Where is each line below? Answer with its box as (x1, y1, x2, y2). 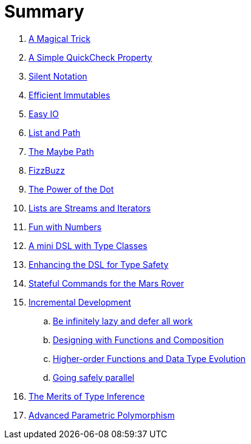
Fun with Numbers (28, 221, 102, 232)
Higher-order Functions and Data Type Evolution (53, 353, 246, 364)
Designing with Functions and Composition (53, 334, 224, 345)
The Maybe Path (28, 146, 94, 157)
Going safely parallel (53, 372, 135, 383)
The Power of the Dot (28, 183, 114, 194)
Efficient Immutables (28, 89, 110, 100)
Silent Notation (28, 70, 87, 81)
